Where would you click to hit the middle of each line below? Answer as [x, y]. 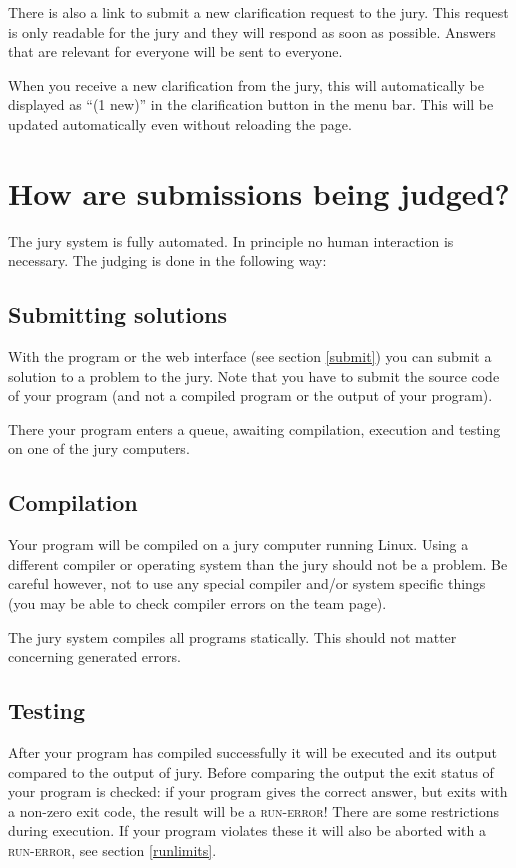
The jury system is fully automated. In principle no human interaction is [231, 240]
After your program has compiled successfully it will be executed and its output [252, 752]
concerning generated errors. [94, 656]
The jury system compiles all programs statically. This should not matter [232, 636]
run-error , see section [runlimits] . [112, 849]
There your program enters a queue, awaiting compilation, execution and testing [254, 428]
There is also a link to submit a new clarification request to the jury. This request [258, 12]
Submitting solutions [117, 314]
